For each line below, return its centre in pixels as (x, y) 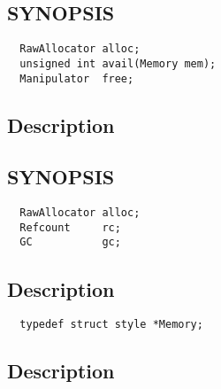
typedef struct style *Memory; (111, 325)
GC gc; (70, 242)
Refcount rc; (70, 227)
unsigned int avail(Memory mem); (118, 63)
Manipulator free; (77, 78)
